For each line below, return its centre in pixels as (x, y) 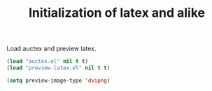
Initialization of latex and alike (117, 13)
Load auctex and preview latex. (51, 49)
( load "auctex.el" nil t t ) (48, 62)
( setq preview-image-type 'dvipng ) (58, 80)
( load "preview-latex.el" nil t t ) (58, 68)
